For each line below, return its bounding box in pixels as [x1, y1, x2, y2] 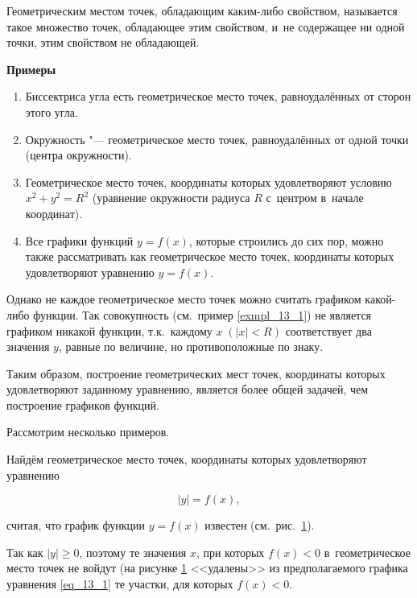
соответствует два [285, 322, 372, 339]
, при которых [196, 543, 265, 560]
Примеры [6, 60, 56, 77]
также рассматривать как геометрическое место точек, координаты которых [25, 248, 394, 265]
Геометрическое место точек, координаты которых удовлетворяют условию [25, 173, 392, 190]
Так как [6, 543, 43, 560]
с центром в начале [266, 189, 364, 206]
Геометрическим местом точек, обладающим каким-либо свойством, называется [6, 2, 398, 19]
